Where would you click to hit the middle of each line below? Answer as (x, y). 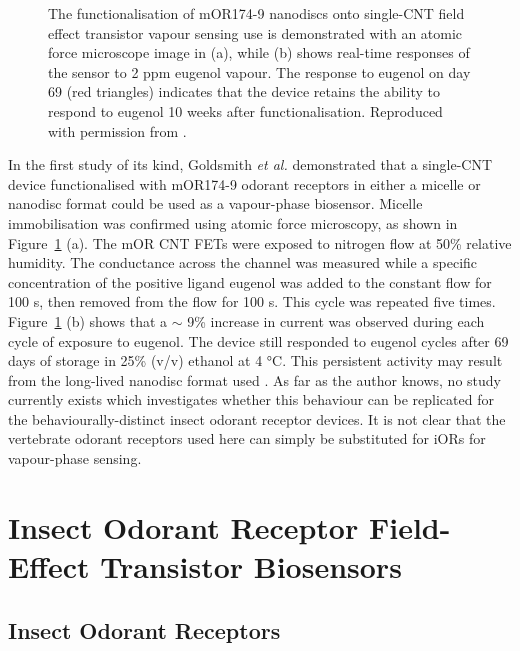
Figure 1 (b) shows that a (88, 320)
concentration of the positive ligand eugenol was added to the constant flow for (250, 281)
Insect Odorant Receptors (144, 629)
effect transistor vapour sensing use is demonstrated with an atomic (255, 32)
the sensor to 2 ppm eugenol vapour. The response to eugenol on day (259, 71)
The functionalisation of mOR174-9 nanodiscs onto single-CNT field (256, 13)
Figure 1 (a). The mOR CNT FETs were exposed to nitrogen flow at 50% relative (260, 242)
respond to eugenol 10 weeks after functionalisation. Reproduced (245, 110)
